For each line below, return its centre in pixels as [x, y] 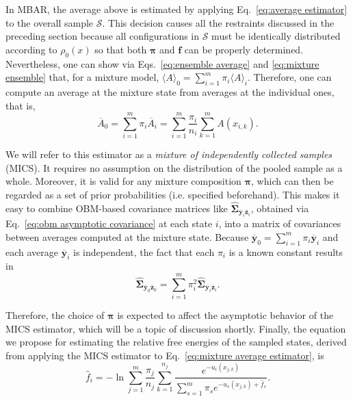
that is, [21, 105]
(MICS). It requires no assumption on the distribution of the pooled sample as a [174, 167]
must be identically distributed [276, 36]
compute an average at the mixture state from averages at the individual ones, [170, 91]
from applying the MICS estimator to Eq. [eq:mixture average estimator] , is [165, 355]
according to [31, 49]
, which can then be [292, 181]
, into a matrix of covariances [280, 223]
